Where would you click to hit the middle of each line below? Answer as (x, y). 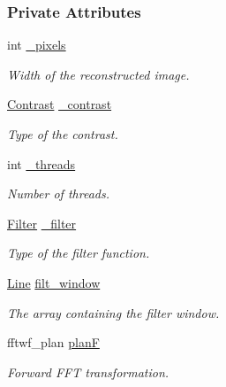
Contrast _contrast (60, 104)
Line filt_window (54, 282)
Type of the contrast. (63, 134)
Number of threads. (58, 193)
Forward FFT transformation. (88, 372)
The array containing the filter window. (113, 312)
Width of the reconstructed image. (98, 74)
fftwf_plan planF (53, 342)
